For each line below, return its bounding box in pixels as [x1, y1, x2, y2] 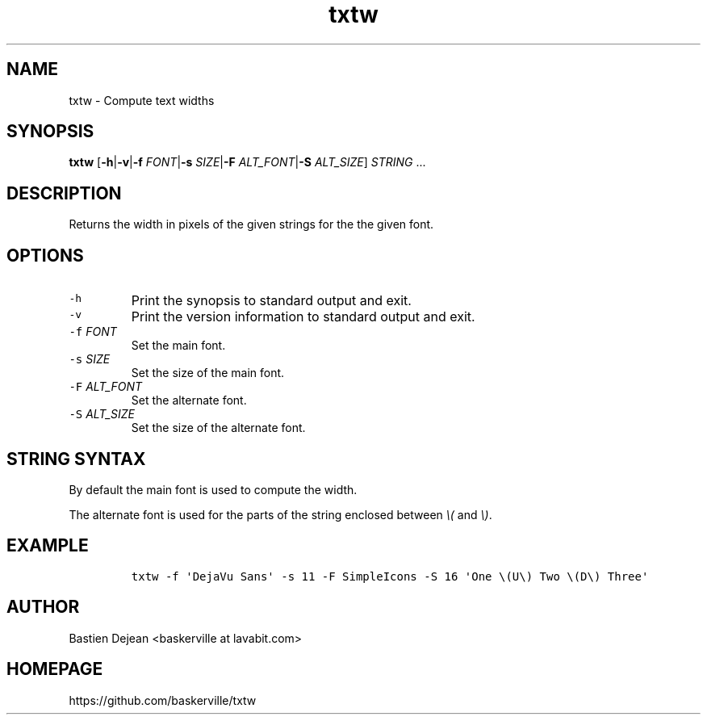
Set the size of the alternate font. [131, 421, 306, 435]
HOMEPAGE [6, 659, 103, 680]
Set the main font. [131, 338, 226, 353]
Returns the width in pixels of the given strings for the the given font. [69, 217, 434, 232]
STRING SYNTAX [6, 448, 146, 469]
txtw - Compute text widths [69, 93, 215, 107]
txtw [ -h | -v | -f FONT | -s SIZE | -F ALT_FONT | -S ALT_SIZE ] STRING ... [69, 155, 426, 170]
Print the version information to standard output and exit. [131, 308, 475, 325]
